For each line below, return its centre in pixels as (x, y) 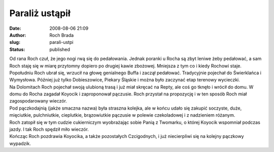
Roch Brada (62, 35)
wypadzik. (20, 143)
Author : (18, 35)
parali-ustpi (61, 42)
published (60, 49)
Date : (15, 28)
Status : (17, 49)
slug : (15, 42)
